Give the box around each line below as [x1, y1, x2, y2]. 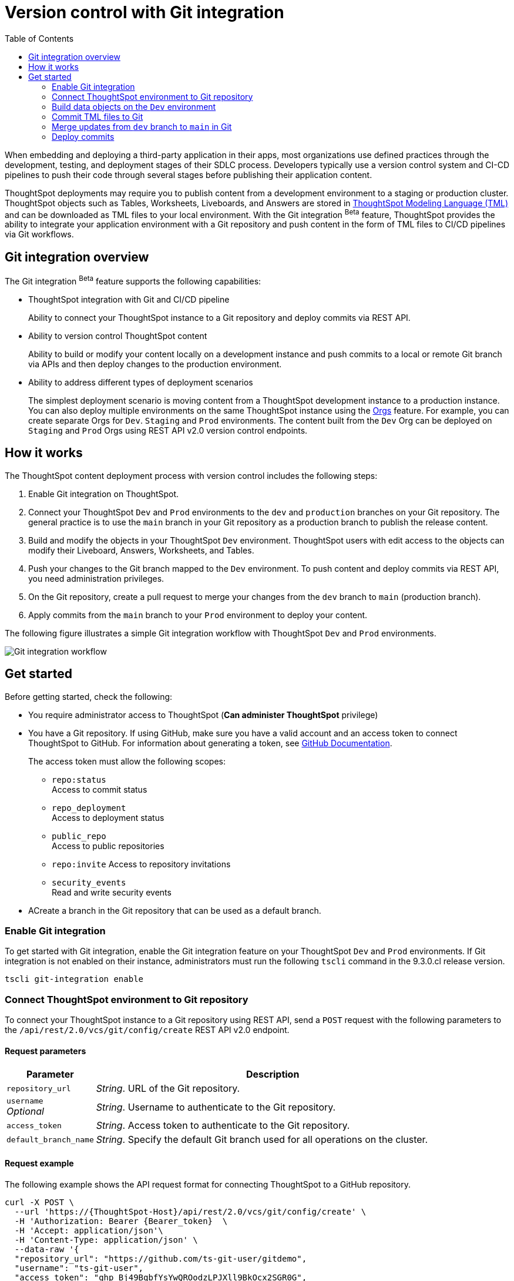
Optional [6, 1105, 44, 1118]
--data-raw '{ [14, 1244, 79, 1254]
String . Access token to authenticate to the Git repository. [96, 1119, 350, 1132]
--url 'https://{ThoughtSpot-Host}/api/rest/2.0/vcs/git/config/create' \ [14, 1206, 367, 1216]
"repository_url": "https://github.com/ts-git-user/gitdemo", [14, 1253, 307, 1263]
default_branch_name [6, 1135, 94, 1144]
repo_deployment [52, 803, 126, 813]
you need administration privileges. [28, 573, 164, 584]
